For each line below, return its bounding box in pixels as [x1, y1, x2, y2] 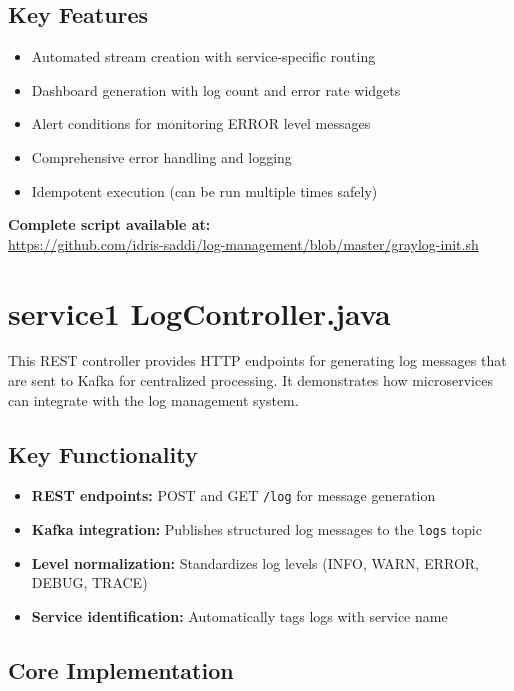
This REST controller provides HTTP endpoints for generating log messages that [8, 350, 507, 371]
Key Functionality [8, 438, 198, 469]
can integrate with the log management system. [8, 389, 299, 410]
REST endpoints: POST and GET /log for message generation [31, 485, 436, 506]
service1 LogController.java [8, 292, 391, 333]
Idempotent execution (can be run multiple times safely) [31, 180, 378, 201]
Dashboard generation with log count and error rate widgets [31, 79, 401, 100]
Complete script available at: [8, 214, 211, 235]
